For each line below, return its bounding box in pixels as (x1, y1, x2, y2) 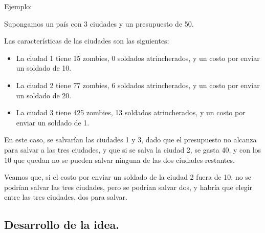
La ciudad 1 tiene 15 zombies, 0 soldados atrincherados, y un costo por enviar (16, 52, 260, 63)
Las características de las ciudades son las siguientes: (4, 35, 169, 46)
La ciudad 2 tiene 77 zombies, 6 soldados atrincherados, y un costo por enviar (16, 79, 260, 90)
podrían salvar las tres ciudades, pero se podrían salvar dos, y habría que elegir (4, 181, 253, 192)
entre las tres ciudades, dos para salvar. (4, 192, 127, 202)
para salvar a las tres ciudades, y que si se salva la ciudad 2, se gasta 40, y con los (4, 144, 261, 155)
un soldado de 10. (16, 62, 72, 73)
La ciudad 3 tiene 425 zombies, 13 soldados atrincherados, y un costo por (16, 107, 246, 118)
